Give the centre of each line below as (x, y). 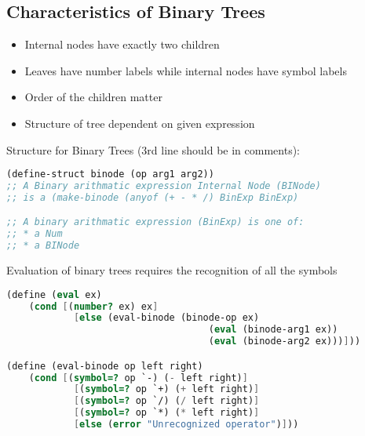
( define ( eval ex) (54, 294)
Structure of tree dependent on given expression (140, 123)
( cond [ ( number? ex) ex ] (93, 306)
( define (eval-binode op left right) (105, 366)
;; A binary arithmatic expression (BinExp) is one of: (155, 222)
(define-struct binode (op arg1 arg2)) (110, 174)
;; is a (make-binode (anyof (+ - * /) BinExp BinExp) (153, 197)
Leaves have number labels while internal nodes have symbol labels (186, 70)
